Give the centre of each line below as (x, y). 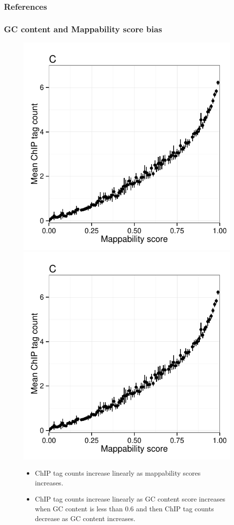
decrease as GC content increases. (85, 518)
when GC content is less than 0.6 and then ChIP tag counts (124, 509)
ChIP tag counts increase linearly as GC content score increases (130, 499)
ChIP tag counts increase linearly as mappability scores (118, 473)
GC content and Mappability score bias (83, 29)
